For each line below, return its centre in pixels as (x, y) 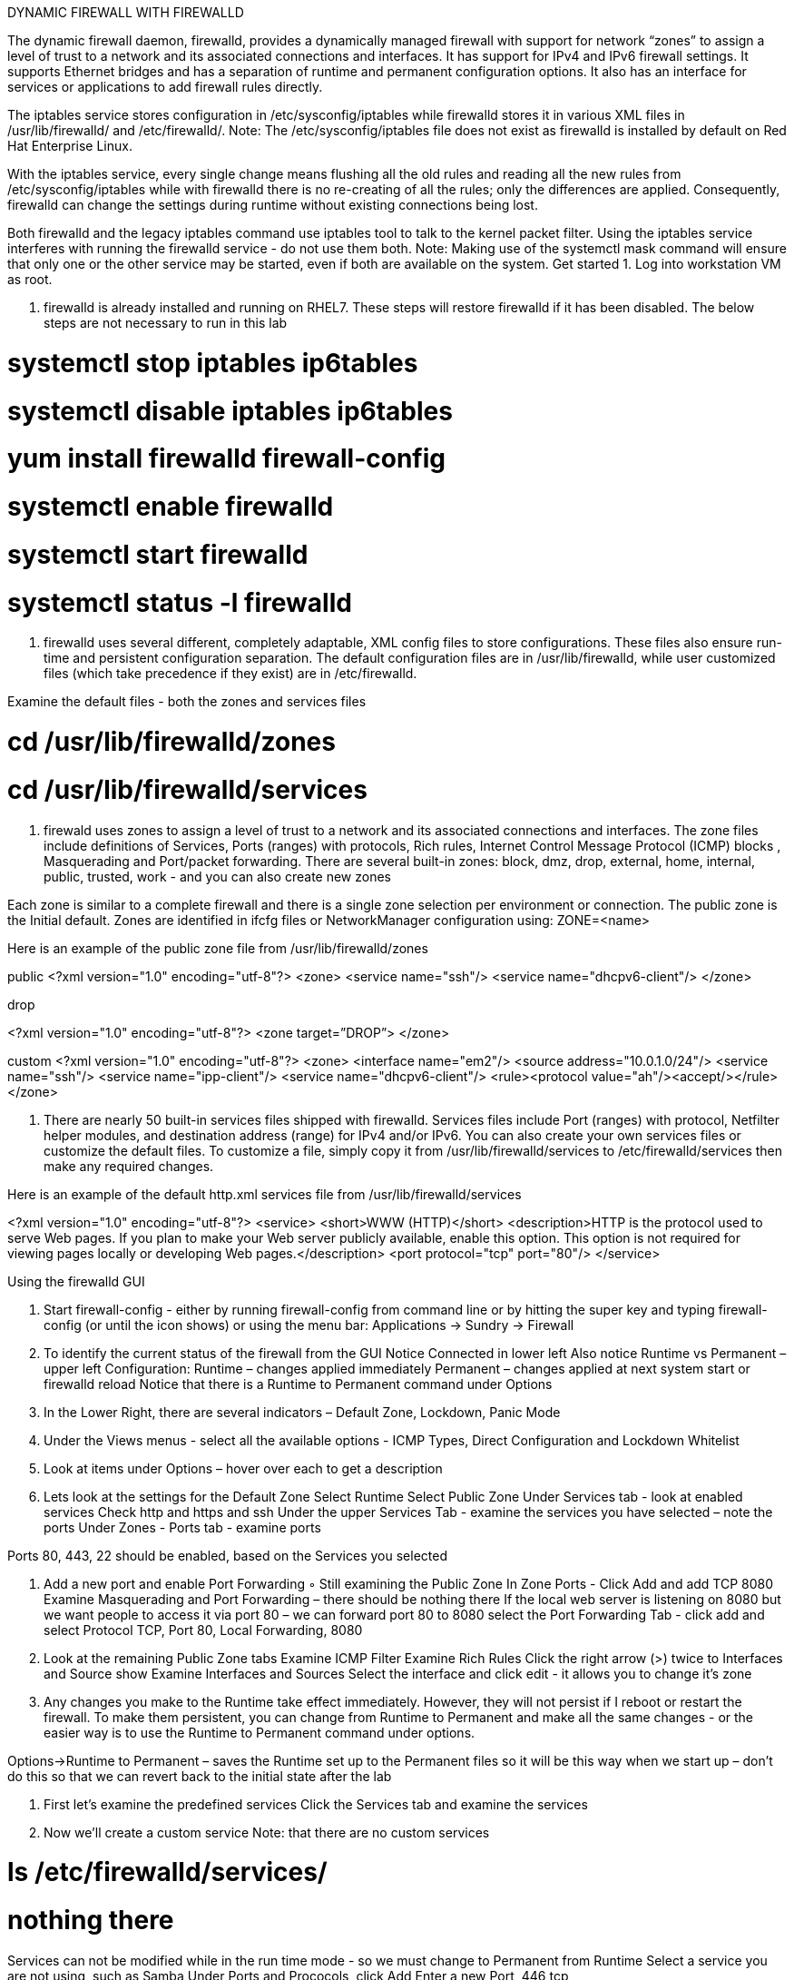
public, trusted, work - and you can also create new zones (218, 876)
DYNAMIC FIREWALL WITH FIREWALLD (126, 12)
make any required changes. (129, 1166)
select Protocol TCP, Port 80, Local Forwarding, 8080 (203, 1630)
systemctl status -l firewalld (180, 602)
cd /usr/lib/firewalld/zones (172, 742)
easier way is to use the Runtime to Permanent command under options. (260, 1732)
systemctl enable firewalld (171, 507)
